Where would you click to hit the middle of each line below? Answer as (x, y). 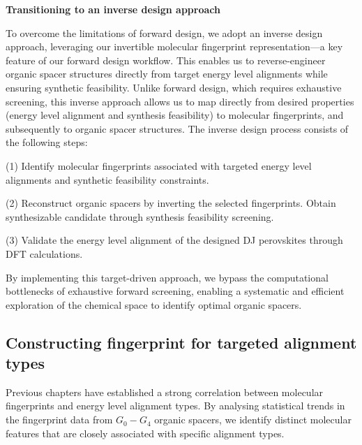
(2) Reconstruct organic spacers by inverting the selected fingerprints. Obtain (171, 203)
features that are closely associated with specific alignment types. (145, 433)
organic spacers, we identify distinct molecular (253, 420)
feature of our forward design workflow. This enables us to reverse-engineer (166, 60)
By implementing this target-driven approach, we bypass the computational (167, 277)
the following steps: (47, 142)
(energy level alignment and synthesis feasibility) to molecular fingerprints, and (175, 115)
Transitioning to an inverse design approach (113, 9)
